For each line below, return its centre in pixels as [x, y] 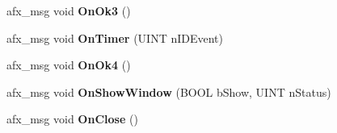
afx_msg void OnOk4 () [69, 65]
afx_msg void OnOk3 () [69, 10]
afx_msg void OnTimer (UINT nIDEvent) [115, 37]
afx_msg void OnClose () [72, 119]
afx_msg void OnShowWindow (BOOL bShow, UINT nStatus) [169, 91]
